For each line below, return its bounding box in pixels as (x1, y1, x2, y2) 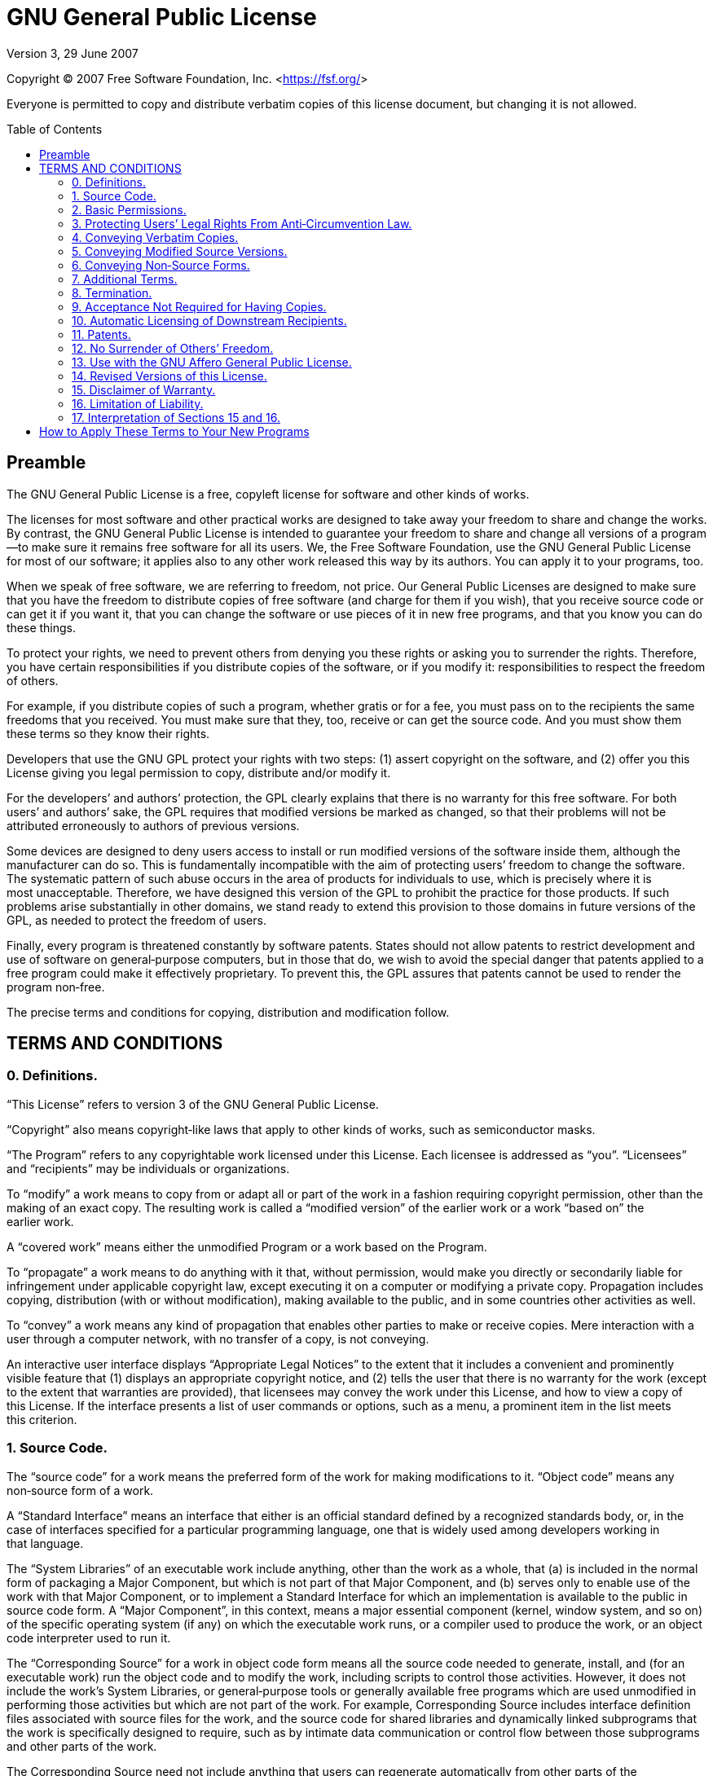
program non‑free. (7, 979, 105, 994)
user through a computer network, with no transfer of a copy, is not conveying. (7, 1331, 429, 1346)
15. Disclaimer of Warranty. (72, 382, 216, 397)
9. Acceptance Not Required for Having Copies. (72, 299, 327, 314)
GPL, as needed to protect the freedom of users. (7, 912, 266, 927)
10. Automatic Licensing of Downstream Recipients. (72, 313, 347, 328)
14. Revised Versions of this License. (72, 368, 267, 383)
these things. (7, 620, 77, 635)
